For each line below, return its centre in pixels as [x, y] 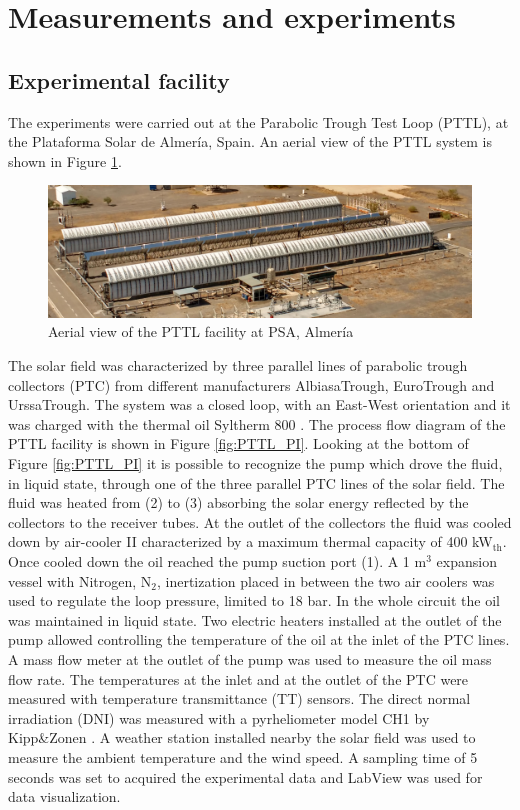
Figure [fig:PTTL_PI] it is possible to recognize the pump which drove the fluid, [255, 463]
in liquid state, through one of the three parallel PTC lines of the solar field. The [256, 482]
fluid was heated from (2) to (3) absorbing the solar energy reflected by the [238, 502]
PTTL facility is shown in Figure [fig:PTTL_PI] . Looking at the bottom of [238, 443]
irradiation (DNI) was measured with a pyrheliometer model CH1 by [219, 717]
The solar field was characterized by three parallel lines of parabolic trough [238, 365]
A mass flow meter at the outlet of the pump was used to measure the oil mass [250, 658]
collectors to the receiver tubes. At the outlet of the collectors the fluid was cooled [260, 521]
